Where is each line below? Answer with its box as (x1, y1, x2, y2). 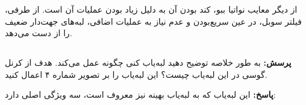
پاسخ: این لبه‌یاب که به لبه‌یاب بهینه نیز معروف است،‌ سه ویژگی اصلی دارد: (5, 88, 276, 101)
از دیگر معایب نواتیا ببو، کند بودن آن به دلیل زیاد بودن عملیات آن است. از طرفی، (5, 3, 298, 15)
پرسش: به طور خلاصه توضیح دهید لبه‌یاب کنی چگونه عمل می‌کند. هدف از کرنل (5, 56, 291, 69)
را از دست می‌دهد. (5, 27, 73, 39)
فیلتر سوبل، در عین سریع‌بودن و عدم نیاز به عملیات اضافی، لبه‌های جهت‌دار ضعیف (5, 14, 302, 27)
